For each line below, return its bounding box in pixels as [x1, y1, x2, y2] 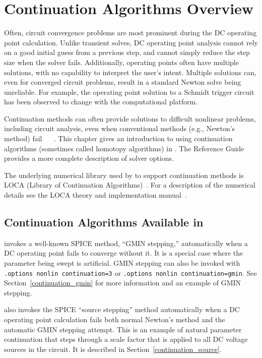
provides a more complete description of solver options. [4, 153, 174, 163]
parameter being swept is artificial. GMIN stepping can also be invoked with [4, 258, 240, 268]
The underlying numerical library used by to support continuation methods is [4, 169, 244, 180]
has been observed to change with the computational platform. [4, 96, 198, 107]
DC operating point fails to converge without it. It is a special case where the [4, 248, 243, 258]
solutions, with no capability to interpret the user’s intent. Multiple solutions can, [4, 67, 256, 77]
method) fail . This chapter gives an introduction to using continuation [4, 133, 233, 144]
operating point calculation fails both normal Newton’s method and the [4, 314, 225, 325]
